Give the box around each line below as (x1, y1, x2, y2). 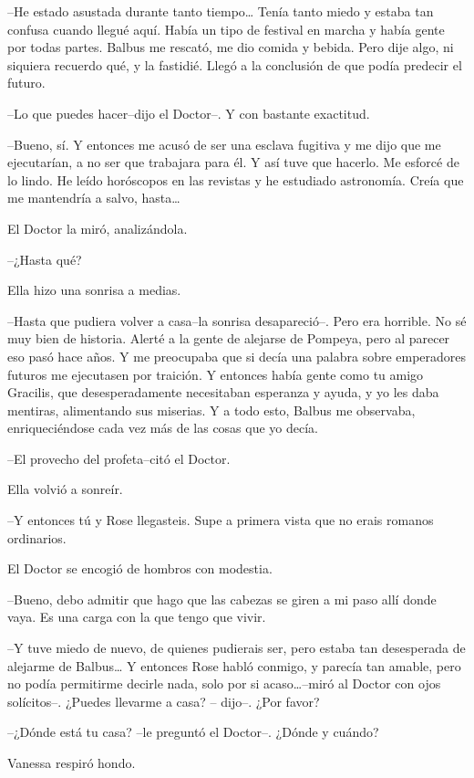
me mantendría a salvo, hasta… (7, 188, 180, 207)
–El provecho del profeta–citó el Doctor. (7, 448, 231, 468)
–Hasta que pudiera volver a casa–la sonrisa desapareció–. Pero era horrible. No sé (7, 310, 467, 330)
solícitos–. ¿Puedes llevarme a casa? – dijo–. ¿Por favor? (7, 691, 320, 710)
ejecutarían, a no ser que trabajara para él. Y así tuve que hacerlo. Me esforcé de (7, 152, 459, 172)
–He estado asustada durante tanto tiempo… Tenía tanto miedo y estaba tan (7, 2, 434, 20)
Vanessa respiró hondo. (7, 753, 136, 772)
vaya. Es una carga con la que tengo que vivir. (7, 607, 266, 626)
